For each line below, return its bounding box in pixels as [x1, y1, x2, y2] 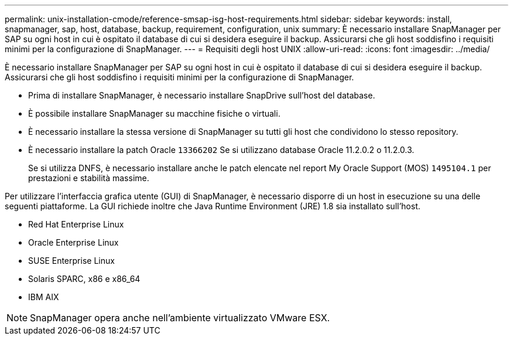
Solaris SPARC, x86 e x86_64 [28, 274, 141, 284]
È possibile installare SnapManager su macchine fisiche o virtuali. [28, 108, 281, 118]
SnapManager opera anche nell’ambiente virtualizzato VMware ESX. [30, 312, 330, 324]
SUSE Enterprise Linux [28, 256, 115, 266]
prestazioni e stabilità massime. [28, 173, 149, 183]
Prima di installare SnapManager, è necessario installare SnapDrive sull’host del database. [28, 90, 375, 100]
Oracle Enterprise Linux [28, 237, 119, 247]
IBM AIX [28, 292, 59, 302]
